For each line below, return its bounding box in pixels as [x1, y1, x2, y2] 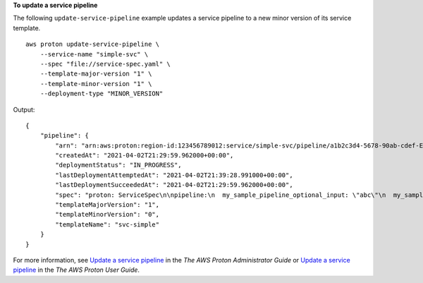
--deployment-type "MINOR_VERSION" [39, 90, 164, 98]
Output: [13, 105, 35, 114]
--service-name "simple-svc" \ [39, 50, 149, 58]
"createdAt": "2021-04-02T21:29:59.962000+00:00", [55, 152, 234, 159]
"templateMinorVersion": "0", [55, 210, 160, 219]
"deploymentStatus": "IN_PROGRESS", [55, 161, 183, 169]
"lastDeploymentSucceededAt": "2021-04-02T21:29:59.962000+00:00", [55, 181, 293, 189]
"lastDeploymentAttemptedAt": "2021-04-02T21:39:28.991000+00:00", [55, 171, 293, 179]
